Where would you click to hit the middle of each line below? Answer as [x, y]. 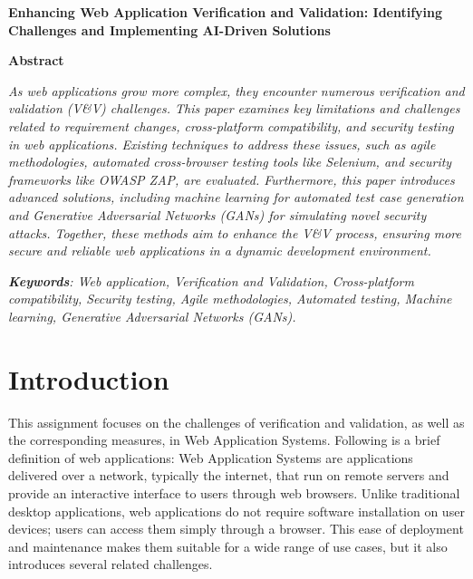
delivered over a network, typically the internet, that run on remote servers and [229, 475]
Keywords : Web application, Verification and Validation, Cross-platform [211, 280]
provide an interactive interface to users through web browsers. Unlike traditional [234, 493]
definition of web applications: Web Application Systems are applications [211, 457]
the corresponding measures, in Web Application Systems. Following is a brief [224, 440]
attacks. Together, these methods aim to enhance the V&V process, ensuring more [235, 232]
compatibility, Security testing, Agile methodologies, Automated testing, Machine [230, 299]
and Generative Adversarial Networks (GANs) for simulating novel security [217, 214]
